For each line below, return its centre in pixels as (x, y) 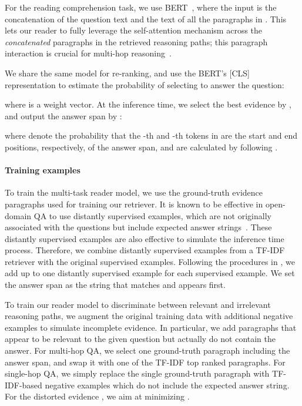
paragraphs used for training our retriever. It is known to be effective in (134, 204)
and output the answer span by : (63, 115)
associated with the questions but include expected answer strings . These (138, 227)
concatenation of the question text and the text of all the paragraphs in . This (146, 19)
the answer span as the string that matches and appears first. (115, 285)
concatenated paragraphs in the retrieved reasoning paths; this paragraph (136, 41)
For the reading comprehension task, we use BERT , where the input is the (141, 7)
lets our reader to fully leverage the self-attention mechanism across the (134, 30)
